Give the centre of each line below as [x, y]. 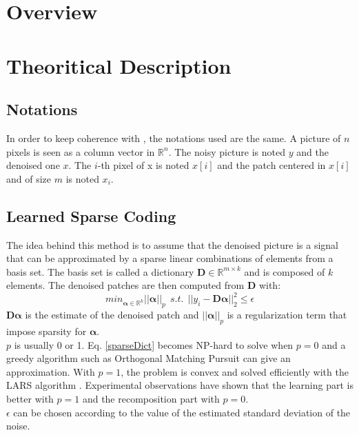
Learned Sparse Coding [91, 215]
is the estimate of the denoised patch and [112, 315]
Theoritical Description [119, 65]
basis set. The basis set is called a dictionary [100, 271]
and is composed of [285, 271]
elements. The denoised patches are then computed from [125, 285]
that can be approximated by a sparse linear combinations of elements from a [170, 258]
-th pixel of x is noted [143, 165]
